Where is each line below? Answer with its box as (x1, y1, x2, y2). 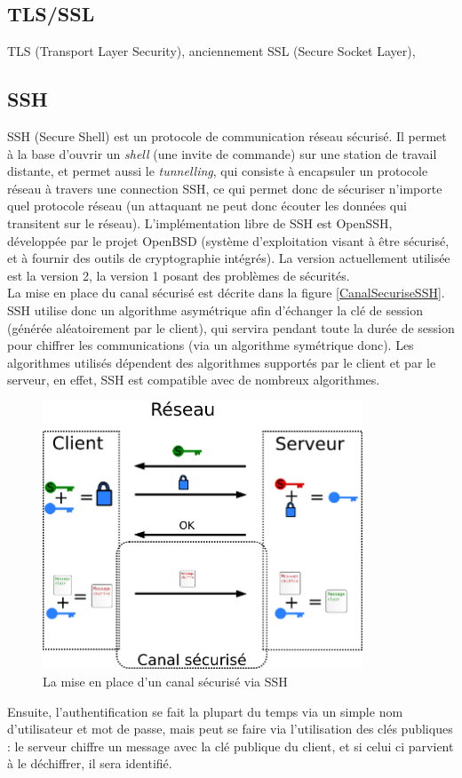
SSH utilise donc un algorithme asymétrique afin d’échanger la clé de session (7, 300, 423, 319)
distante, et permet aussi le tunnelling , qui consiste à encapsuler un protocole (7, 162, 428, 180)
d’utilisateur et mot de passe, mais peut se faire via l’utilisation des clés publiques (7, 719, 453, 738)
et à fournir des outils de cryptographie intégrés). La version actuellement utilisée (7, 249, 450, 267)
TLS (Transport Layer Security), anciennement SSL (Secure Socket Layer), (7, 42, 416, 60)
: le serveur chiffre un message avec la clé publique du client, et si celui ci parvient (7, 736, 454, 755)
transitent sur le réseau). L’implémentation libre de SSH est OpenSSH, (7, 213, 393, 232)
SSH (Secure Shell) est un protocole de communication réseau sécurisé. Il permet (7, 127, 447, 145)
